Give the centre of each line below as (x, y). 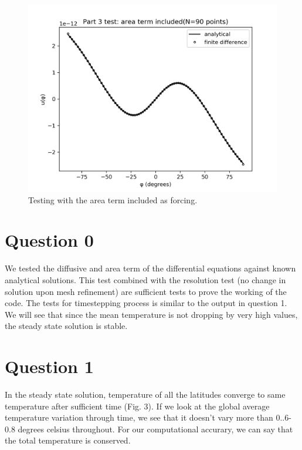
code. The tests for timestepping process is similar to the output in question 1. (146, 303)
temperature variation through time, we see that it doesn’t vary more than (139, 417)
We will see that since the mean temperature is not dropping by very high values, (151, 314)
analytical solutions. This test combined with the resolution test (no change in (145, 279)
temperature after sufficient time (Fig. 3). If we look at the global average (137, 406)
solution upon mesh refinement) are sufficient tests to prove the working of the (146, 291)
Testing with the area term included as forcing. (113, 199)
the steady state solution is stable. (66, 326)
